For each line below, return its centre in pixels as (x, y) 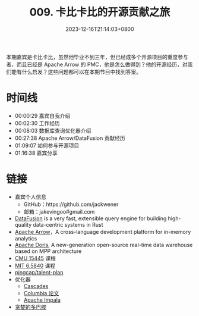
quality (23, 224)
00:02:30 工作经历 (37, 123)
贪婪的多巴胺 (30, 306)
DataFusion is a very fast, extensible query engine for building (91, 218)
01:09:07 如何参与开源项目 (47, 145)
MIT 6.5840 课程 (35, 265)
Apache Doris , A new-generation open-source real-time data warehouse (104, 245)
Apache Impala (42, 300)
